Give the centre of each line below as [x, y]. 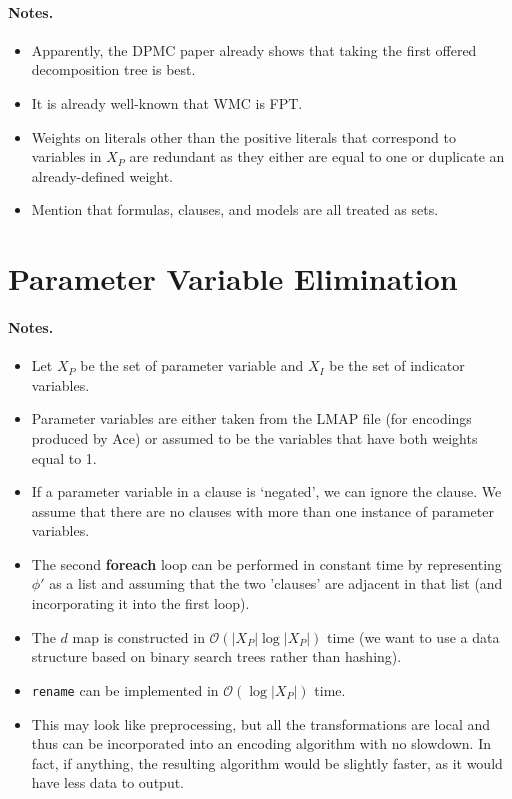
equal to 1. [64, 457]
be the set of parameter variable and [192, 365]
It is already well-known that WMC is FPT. [167, 102]
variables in [66, 156]
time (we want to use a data [413, 636]
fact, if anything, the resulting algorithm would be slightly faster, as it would [267, 762]
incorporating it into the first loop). [140, 603]
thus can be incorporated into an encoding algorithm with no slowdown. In [261, 743]
